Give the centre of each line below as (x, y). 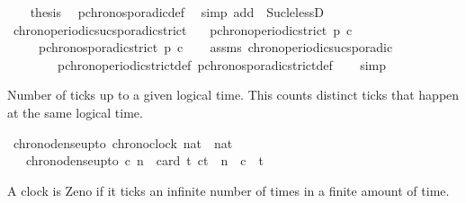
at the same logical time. (75, 112)
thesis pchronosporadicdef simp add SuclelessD (177, 12)
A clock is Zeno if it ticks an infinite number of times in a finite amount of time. (229, 190)
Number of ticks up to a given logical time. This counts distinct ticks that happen (233, 95)
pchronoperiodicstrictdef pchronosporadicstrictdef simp (221, 64)
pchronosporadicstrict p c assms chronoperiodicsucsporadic (215, 47)
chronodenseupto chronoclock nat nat (123, 142)
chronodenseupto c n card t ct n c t (144, 160)
